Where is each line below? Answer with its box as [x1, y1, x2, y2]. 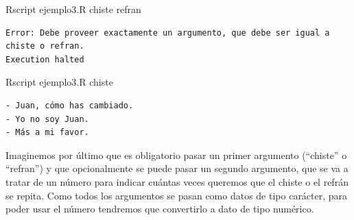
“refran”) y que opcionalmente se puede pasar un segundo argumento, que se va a [5, 161, 349, 175]
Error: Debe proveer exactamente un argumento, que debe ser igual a [5, 27, 330, 38]
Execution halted [5, 54, 84, 64]
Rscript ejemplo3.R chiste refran [5, 2, 141, 16]
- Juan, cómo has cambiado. [5, 100, 134, 110]
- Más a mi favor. [5, 127, 89, 138]
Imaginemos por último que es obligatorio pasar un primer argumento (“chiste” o [5, 147, 347, 162]
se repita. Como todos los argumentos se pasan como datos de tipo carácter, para [5, 188, 348, 202]
